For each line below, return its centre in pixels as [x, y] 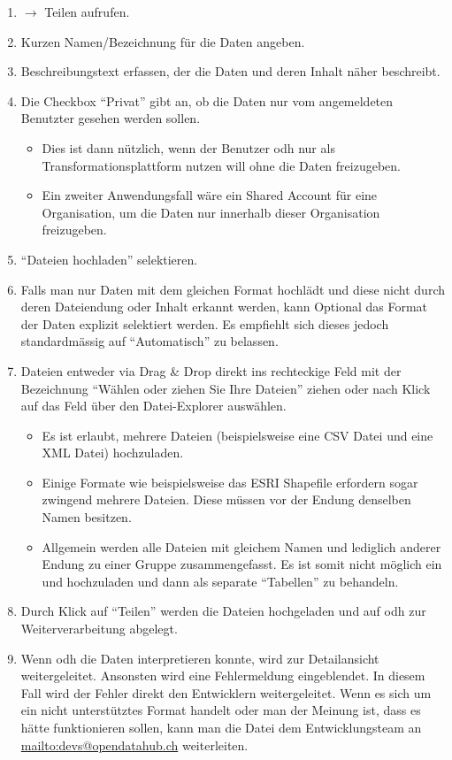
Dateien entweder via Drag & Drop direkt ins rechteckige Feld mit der [211, 370]
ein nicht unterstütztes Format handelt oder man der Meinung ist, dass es [221, 710]
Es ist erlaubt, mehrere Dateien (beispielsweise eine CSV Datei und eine [237, 435]
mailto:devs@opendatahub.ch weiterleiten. [134, 745]
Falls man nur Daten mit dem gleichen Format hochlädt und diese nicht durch [233, 289]
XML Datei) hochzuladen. [113, 453]
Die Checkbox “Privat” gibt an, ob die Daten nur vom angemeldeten [207, 100]
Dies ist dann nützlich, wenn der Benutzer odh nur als [188, 147]
